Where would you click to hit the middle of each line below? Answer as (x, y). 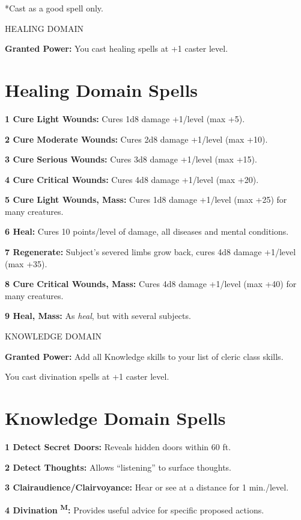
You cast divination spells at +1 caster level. (87, 376)
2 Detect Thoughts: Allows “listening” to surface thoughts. (118, 467)
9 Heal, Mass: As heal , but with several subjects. (98, 316)
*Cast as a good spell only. (54, 8)
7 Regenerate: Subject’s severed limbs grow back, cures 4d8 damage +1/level (150, 252)
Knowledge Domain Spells (115, 418)
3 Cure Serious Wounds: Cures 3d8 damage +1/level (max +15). (131, 159)
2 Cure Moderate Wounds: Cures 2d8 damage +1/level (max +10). (136, 139)
